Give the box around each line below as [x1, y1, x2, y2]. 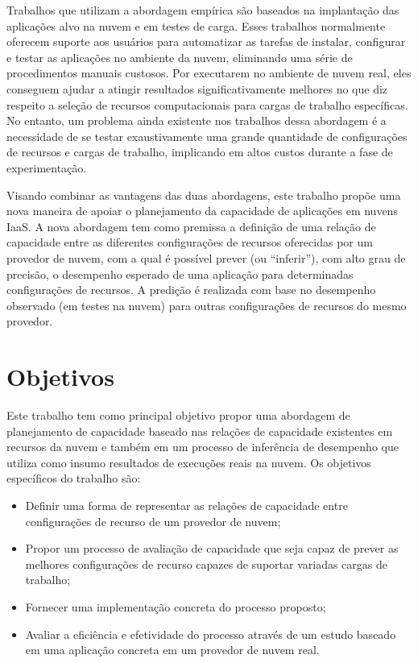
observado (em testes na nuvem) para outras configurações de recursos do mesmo [6, 296, 407, 313]
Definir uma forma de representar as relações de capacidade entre [25, 496, 348, 513]
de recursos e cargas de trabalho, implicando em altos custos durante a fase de [6, 143, 393, 160]
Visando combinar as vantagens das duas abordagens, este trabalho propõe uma [6, 186, 401, 203]
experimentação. [6, 159, 87, 176]
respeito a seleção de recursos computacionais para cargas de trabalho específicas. [6, 96, 408, 113]
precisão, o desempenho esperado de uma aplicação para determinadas [6, 265, 354, 282]
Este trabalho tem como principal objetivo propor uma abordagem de [6, 407, 350, 423]
